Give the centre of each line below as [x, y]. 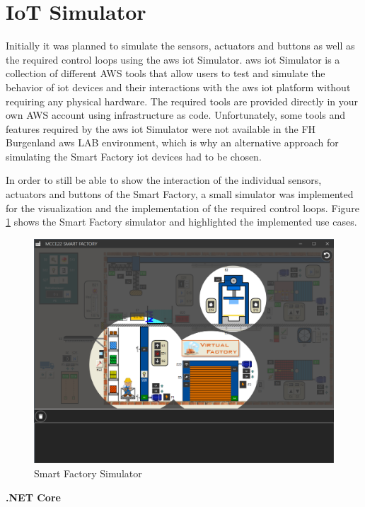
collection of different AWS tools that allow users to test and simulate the [166, 73]
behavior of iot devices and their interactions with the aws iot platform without [178, 87]
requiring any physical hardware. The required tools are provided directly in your [182, 101]
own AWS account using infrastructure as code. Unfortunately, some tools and [176, 115]
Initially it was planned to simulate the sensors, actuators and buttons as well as [180, 46]
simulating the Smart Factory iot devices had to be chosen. [134, 156]
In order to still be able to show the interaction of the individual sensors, [164, 180]
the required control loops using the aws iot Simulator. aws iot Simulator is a [173, 59]
